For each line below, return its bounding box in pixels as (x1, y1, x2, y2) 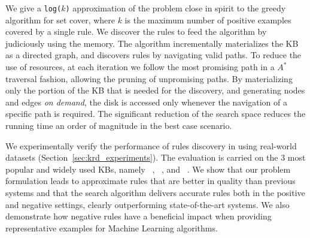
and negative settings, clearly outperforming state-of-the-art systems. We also (5, 198, 290, 210)
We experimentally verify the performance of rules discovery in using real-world (5, 139, 297, 152)
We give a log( (5, 2, 62, 14)
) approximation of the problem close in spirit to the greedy (65, 2, 286, 14)
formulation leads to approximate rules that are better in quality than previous (5, 174, 296, 187)
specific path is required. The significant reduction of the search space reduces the (5, 107, 306, 120)
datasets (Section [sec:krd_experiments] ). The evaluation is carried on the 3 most (5, 151, 306, 164)
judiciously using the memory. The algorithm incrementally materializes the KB (5, 37, 299, 49)
